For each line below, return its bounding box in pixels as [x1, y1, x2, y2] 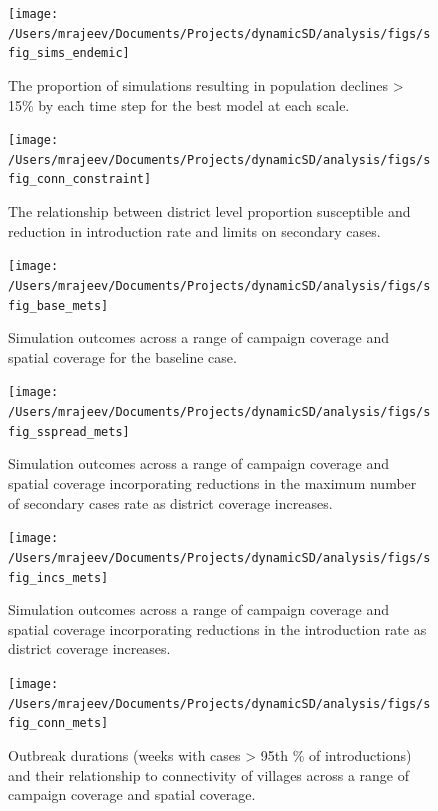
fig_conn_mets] [8, 716, 109, 731]
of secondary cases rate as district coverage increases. [8, 492, 333, 513]
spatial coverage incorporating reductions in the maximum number [8, 473, 417, 494]
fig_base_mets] [8, 298, 109, 313]
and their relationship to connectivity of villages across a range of [8, 764, 410, 785]
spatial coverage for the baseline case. [8, 346, 237, 367]
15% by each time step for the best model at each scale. [8, 94, 350, 115]
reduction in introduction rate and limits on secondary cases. [8, 220, 381, 241]
